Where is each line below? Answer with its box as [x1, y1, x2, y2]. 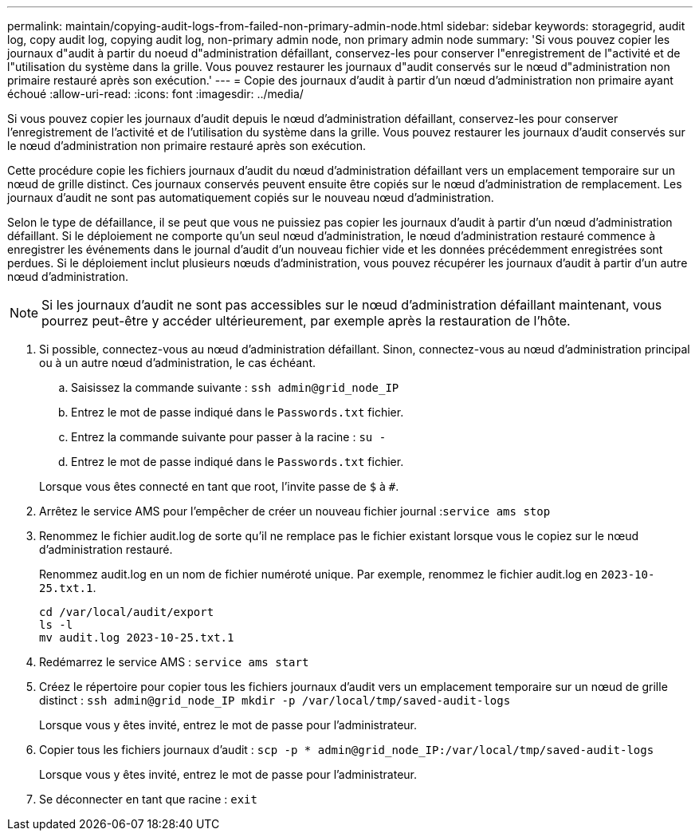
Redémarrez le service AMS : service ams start [39, 655, 309, 669]
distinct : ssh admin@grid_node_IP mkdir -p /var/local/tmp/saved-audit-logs [39, 693, 511, 707]
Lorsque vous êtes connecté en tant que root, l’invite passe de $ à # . [39, 480, 399, 493]
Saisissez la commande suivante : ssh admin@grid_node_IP [71, 381, 399, 394]
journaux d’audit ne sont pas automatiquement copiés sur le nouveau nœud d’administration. [7, 191, 494, 204]
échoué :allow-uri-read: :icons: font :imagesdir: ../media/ [7, 87, 304, 101]
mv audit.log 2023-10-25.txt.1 [39, 631, 234, 644]
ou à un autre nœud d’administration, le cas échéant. [39, 356, 316, 369]
